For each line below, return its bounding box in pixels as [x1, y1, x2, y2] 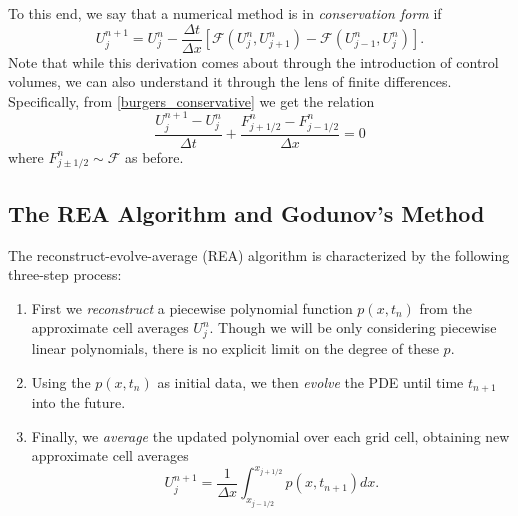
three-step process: [8, 264, 122, 285]
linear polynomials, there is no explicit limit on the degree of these [31, 338, 439, 359]
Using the [31, 371, 91, 392]
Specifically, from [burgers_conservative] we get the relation [8, 90, 375, 111]
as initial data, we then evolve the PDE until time [157, 371, 464, 392]
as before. [125, 146, 184, 167]
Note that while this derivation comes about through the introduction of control [8, 51, 499, 72]
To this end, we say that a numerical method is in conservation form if [8, 3, 442, 23]
